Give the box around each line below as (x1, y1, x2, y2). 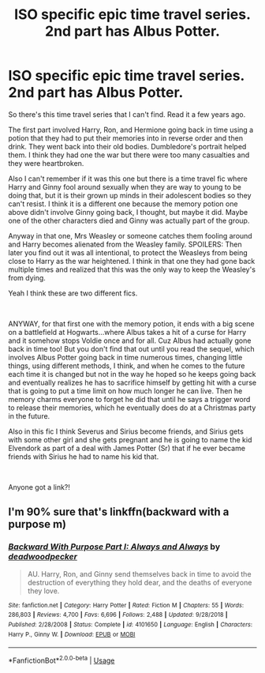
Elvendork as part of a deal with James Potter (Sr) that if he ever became (8, 443, 246, 453)
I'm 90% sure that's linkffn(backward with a (8, 506, 230, 519)
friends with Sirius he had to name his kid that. (8, 452, 159, 461)
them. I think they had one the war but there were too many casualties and (8, 150, 250, 160)
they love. (27, 586, 60, 596)
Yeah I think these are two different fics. (8, 288, 138, 298)
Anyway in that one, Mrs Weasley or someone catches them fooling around (8, 231, 252, 240)
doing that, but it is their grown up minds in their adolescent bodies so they (8, 190, 252, 200)
